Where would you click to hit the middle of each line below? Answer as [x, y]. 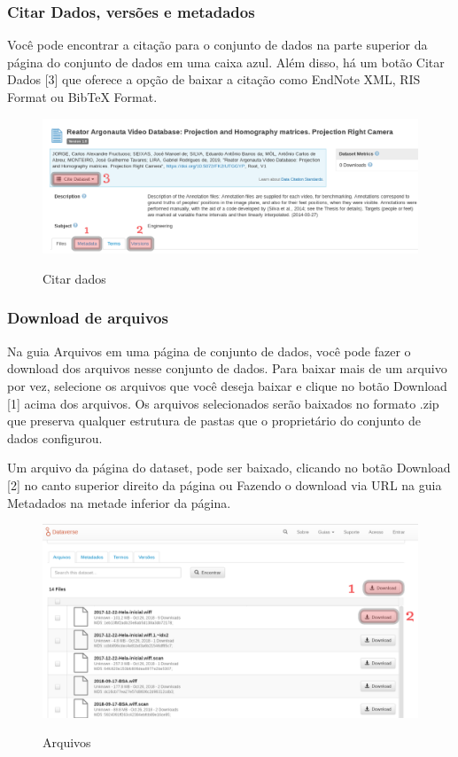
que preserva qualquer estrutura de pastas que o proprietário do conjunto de [214, 421]
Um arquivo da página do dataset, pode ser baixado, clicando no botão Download [229, 468]
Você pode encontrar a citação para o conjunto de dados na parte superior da [217, 45]
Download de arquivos [88, 318]
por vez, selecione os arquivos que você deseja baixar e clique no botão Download [227, 385]
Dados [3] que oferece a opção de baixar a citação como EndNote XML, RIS [214, 79]
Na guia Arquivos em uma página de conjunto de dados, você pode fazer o [209, 351]
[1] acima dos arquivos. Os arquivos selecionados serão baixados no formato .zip [223, 403]
